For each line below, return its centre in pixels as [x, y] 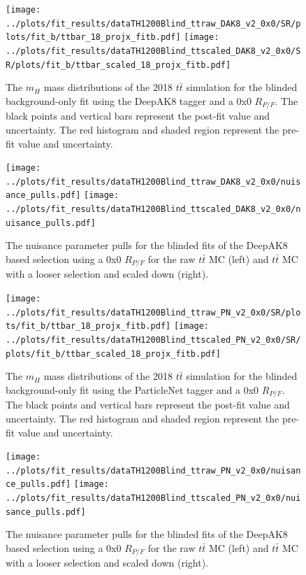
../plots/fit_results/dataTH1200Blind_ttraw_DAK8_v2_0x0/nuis [153, 182]
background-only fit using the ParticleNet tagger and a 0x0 [132, 389]
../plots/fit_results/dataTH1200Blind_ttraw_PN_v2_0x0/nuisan [153, 470]
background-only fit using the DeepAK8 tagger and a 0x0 [129, 100]
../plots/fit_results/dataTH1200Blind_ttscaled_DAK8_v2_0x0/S [153, 51]
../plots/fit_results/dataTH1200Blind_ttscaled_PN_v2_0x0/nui [153, 498]
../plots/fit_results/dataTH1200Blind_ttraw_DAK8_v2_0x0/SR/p [153, 23]
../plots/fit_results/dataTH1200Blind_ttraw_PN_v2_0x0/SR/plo [153, 312]
